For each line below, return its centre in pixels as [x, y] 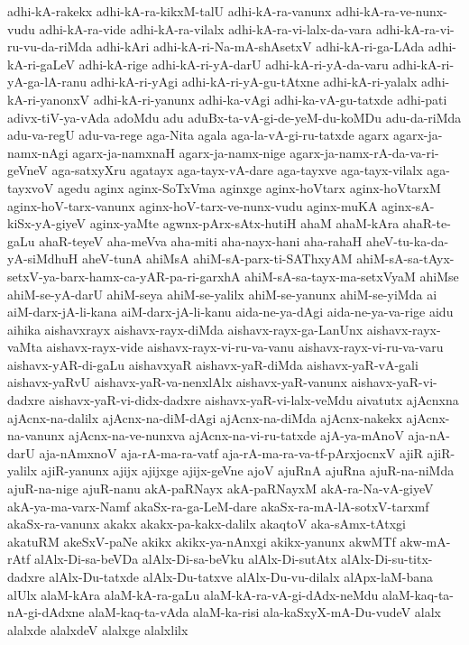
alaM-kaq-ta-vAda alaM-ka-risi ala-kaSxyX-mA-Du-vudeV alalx [265, 612]
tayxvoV [31, 187]
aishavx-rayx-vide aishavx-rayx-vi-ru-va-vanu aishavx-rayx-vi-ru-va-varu [245, 347]
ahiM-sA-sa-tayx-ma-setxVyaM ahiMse [352, 276]
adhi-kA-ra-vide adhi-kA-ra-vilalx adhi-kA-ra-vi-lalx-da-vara [206, 28]
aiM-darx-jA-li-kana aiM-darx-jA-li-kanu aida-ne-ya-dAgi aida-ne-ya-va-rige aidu [230, 312]
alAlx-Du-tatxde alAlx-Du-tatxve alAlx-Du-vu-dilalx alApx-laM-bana [241, 576]
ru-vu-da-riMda [50, 46]
